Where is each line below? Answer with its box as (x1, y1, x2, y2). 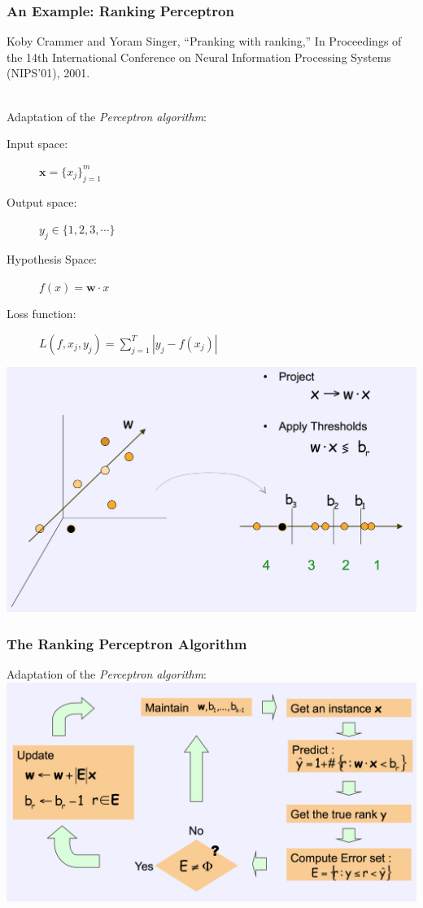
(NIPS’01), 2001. (7, 64, 90, 81)
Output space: (7, 193, 77, 210)
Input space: (7, 135, 68, 152)
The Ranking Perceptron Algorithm (7, 633, 247, 653)
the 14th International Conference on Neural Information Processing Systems (7, 48, 391, 65)
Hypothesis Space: (7, 250, 97, 267)
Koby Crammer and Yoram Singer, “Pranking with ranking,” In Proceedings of (7, 33, 402, 50)
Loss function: (7, 305, 76, 322)
